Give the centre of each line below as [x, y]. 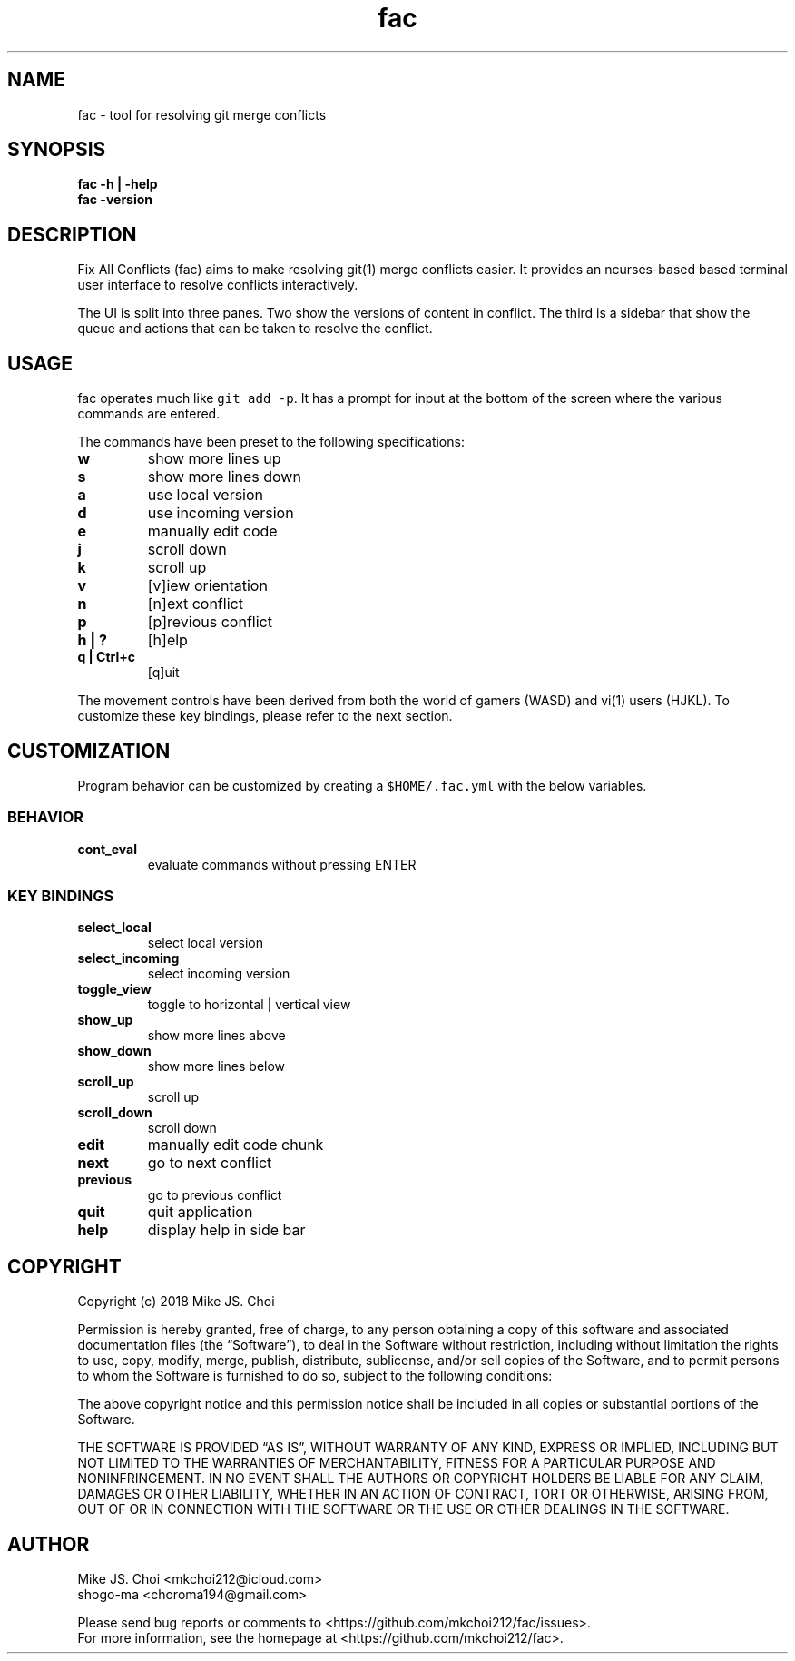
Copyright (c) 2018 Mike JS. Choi [176, 1302]
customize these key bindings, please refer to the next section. [265, 716]
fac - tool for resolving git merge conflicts [202, 114]
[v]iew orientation [207, 586]
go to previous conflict [215, 1195]
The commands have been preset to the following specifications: [271, 442]
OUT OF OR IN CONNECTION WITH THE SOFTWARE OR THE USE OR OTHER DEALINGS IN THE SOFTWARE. [403, 1509]
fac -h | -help [118, 184]
